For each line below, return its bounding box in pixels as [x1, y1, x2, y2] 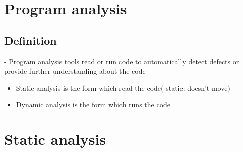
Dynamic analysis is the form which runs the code [16, 99, 171, 110]
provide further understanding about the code [4, 66, 146, 76]
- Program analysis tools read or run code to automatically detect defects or [4, 56, 239, 66]
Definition [4, 32, 57, 48]
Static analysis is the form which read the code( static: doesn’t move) [16, 82, 230, 93]
